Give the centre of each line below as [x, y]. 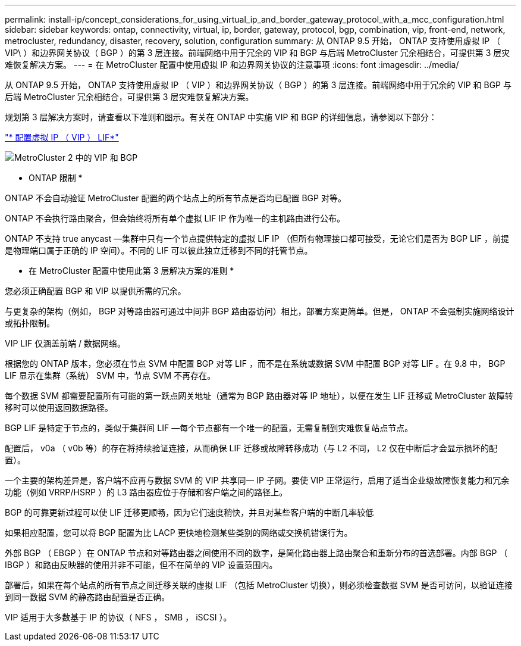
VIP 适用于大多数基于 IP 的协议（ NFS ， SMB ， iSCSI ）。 [118, 617]
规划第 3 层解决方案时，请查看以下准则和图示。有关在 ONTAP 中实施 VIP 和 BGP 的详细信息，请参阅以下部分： [221, 117]
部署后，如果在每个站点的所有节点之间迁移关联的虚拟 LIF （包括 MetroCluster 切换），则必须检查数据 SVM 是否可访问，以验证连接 [259, 585]
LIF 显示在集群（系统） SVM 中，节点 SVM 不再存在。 [110, 375]
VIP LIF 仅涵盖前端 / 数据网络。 [65, 343]
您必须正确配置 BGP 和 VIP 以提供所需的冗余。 [95, 291]
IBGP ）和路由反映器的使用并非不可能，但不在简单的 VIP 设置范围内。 [141, 565]
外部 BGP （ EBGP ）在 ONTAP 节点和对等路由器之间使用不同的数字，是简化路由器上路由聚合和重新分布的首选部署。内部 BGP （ [256, 553]
